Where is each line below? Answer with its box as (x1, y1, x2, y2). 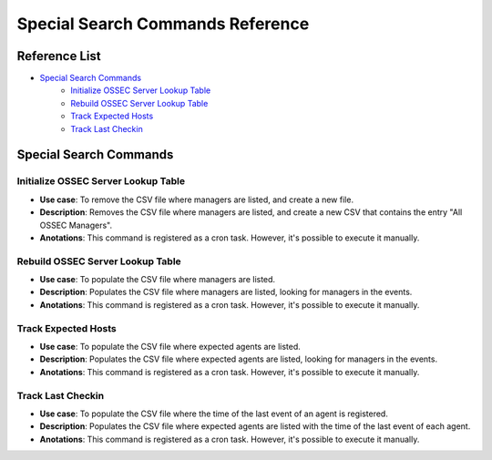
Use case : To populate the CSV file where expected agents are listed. (39, 342, 301, 353)
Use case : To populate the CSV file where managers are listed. (39, 274, 276, 285)
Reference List (16, 48, 101, 64)
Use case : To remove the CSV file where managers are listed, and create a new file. (39, 194, 354, 205)
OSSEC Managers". (39, 220, 113, 230)
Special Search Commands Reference (16, 14, 310, 34)
